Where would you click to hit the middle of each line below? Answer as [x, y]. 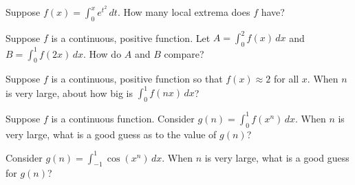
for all [286, 79]
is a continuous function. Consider [123, 118]
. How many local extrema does [184, 12]
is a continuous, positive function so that [137, 79]
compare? [184, 53]
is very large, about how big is [69, 92]
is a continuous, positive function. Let [131, 37]
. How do [102, 53]
